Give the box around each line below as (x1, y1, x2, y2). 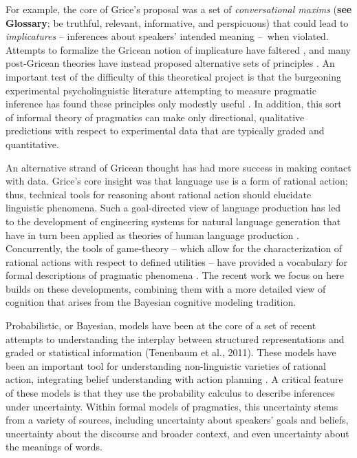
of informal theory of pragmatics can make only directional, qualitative (6, 110, 305, 124)
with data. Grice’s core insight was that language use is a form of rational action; (6, 174, 348, 188)
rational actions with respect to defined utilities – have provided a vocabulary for (6, 254, 348, 269)
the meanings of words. (6, 439, 102, 454)
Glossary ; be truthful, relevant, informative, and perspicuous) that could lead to (6, 15, 349, 30)
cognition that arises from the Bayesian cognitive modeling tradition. (6, 295, 296, 309)
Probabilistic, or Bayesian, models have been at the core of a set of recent (6, 318, 316, 333)
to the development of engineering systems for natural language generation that (6, 214, 341, 228)
